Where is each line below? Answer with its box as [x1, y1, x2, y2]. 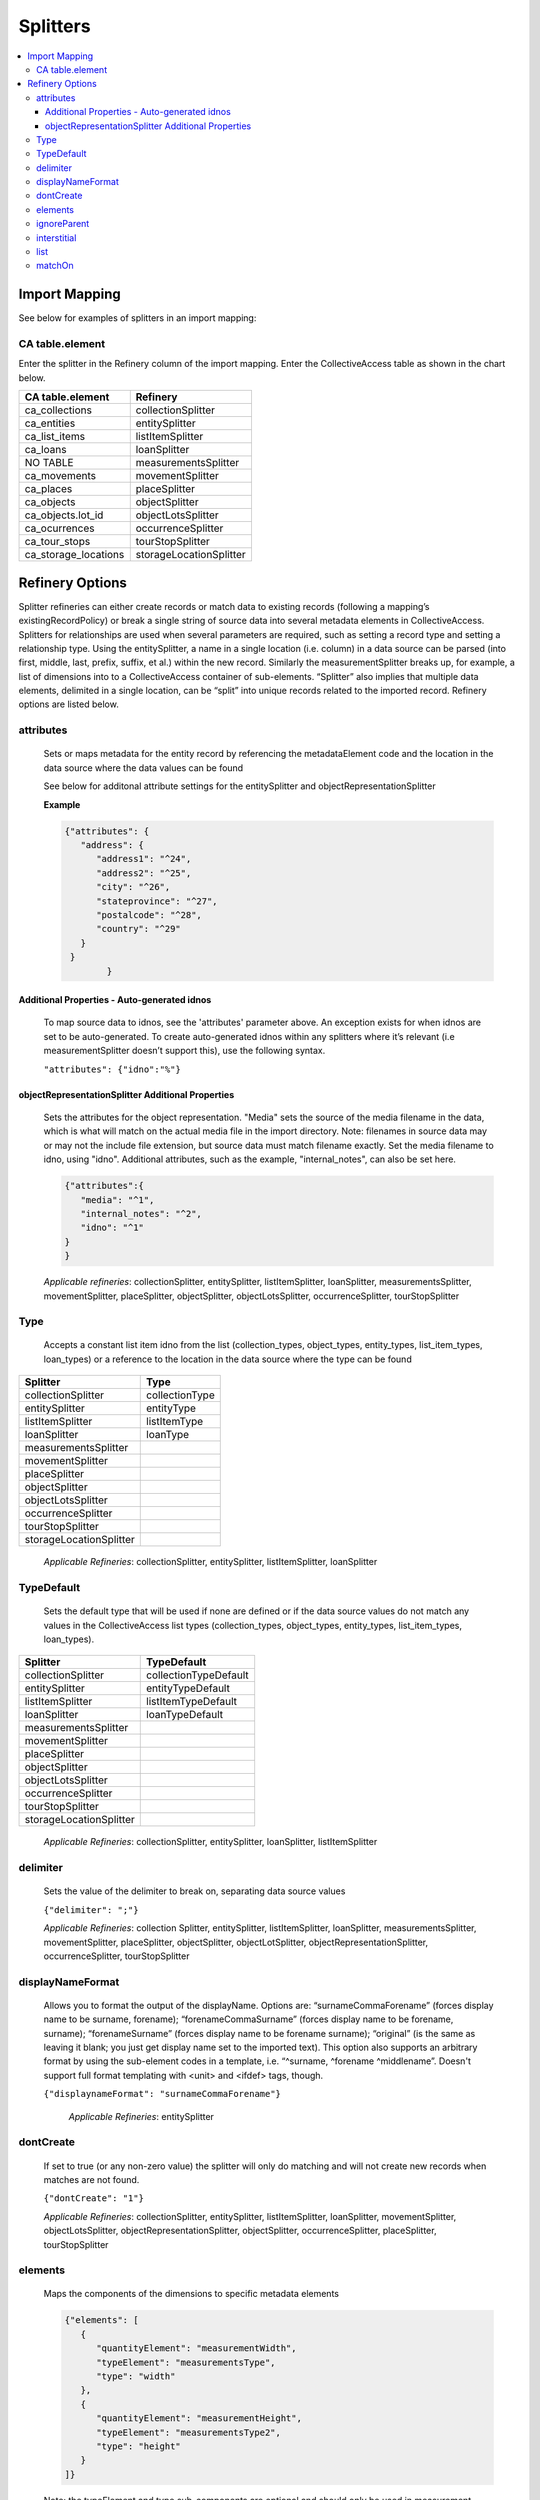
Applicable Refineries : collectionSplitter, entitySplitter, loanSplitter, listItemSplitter [43, 1836, 378, 1848]
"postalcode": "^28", [96, 909, 202, 920]
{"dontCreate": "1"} [43, 2193, 145, 2204]
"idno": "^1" [80, 1222, 145, 1234]
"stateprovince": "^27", [96, 895, 219, 907]
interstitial [36, 231, 77, 244]
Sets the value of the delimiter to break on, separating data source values [43, 1885, 346, 1897]
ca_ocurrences [24, 521, 95, 535]
